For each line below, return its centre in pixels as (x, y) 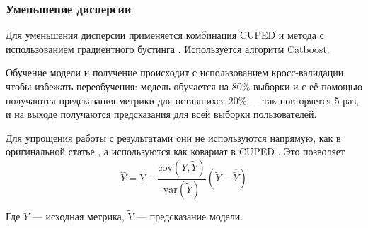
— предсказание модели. (190, 216)
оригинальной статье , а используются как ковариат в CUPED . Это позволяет (176, 151)
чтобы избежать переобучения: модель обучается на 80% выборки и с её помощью (184, 86)
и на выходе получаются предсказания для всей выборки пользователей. (161, 114)
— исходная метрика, (78, 216)
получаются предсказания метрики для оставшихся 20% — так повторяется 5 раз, (182, 100)
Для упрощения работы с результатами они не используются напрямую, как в (173, 137)
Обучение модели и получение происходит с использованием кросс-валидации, (176, 72)
